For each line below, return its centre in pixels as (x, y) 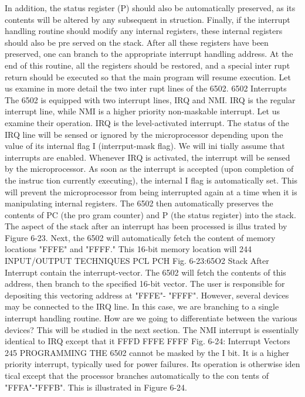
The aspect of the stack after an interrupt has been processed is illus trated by (146, 226)
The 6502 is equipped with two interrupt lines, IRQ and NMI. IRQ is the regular (150, 99)
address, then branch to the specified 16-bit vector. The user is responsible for (145, 284)
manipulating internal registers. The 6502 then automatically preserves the (139, 203)
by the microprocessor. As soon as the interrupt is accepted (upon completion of (149, 169)
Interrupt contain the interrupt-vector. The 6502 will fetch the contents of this (145, 272)
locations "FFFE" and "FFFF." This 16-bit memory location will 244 (128, 249)
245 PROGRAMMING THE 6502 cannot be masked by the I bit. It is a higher (147, 352)
